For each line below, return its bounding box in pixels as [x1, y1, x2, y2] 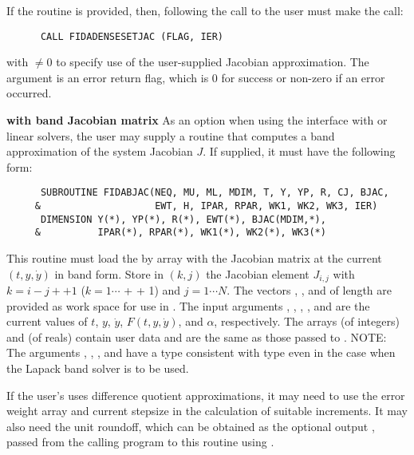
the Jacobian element [206, 265, 310, 282]
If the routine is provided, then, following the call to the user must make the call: [6, 2, 404, 18]
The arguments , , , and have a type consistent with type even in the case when [6, 344, 396, 361]
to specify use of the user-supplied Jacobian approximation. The [56, 53, 369, 70]
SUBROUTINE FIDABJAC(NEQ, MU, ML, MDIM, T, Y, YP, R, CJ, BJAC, [40, 187, 389, 199]
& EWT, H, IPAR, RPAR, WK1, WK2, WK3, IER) [34, 200, 378, 212]
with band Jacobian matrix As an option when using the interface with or [6, 112, 388, 129]
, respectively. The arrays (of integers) [214, 313, 400, 330]
